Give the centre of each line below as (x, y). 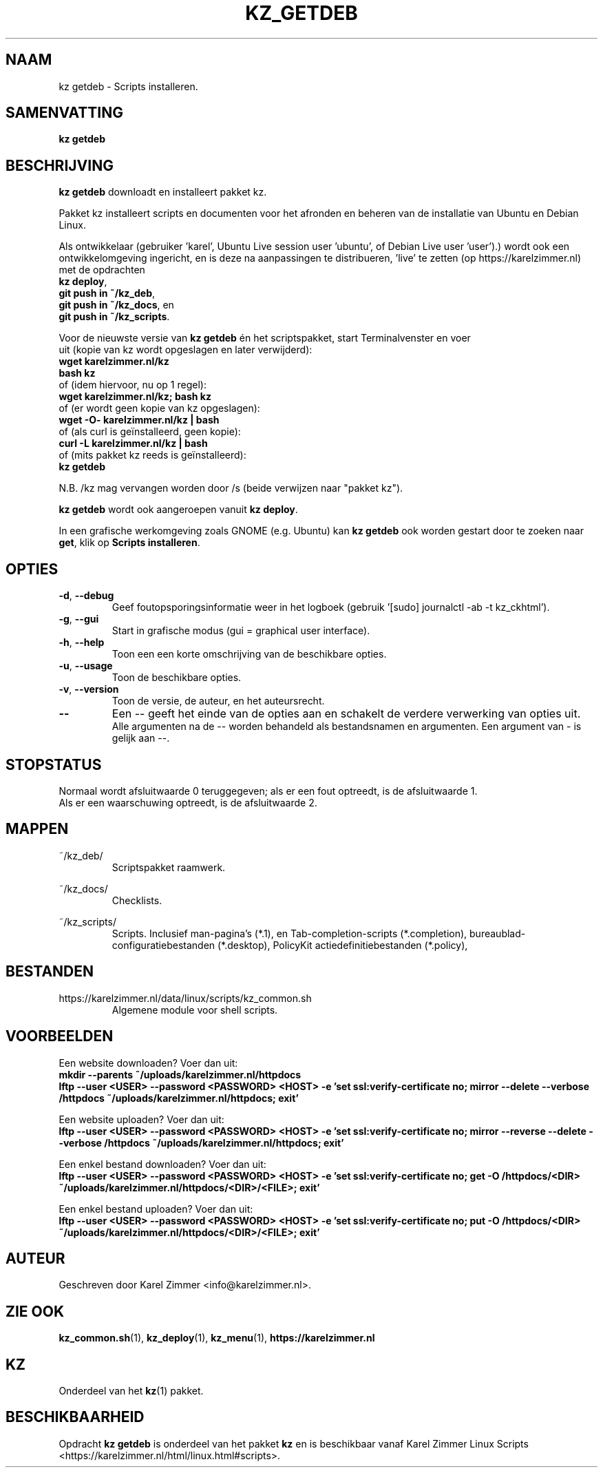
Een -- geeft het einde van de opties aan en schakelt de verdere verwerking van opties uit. (346, 714)
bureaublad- (498, 933)
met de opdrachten (102, 270)
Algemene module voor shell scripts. (195, 1010)
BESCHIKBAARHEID (75, 1417)
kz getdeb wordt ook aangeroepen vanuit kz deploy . (178, 510)
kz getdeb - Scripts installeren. (128, 86)
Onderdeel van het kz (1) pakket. (131, 1391)
